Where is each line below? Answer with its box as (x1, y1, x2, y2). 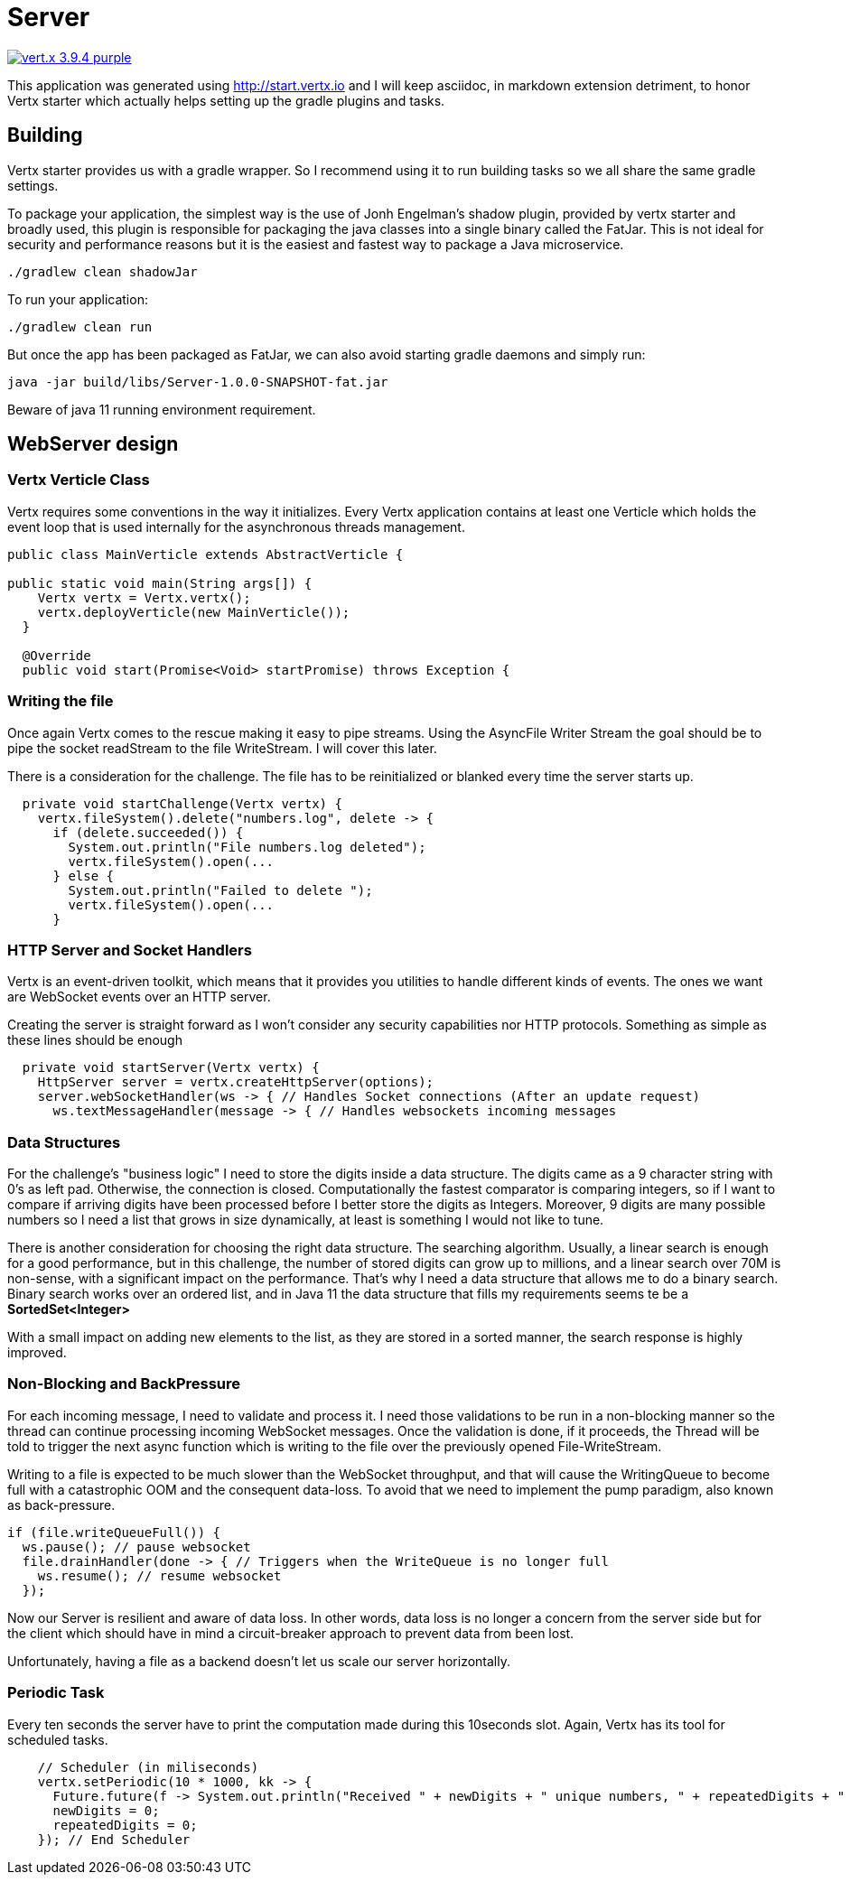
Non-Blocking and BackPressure (7, 1374, 241, 1393)
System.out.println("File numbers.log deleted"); (68, 839, 426, 854)
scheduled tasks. (7, 1731, 108, 1747)
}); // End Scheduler (37, 1831, 191, 1847)
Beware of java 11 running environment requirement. (7, 401, 316, 417)
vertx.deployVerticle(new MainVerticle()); (37, 604, 350, 620)
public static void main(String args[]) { (7, 575, 313, 591)
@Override (22, 648, 91, 663)
